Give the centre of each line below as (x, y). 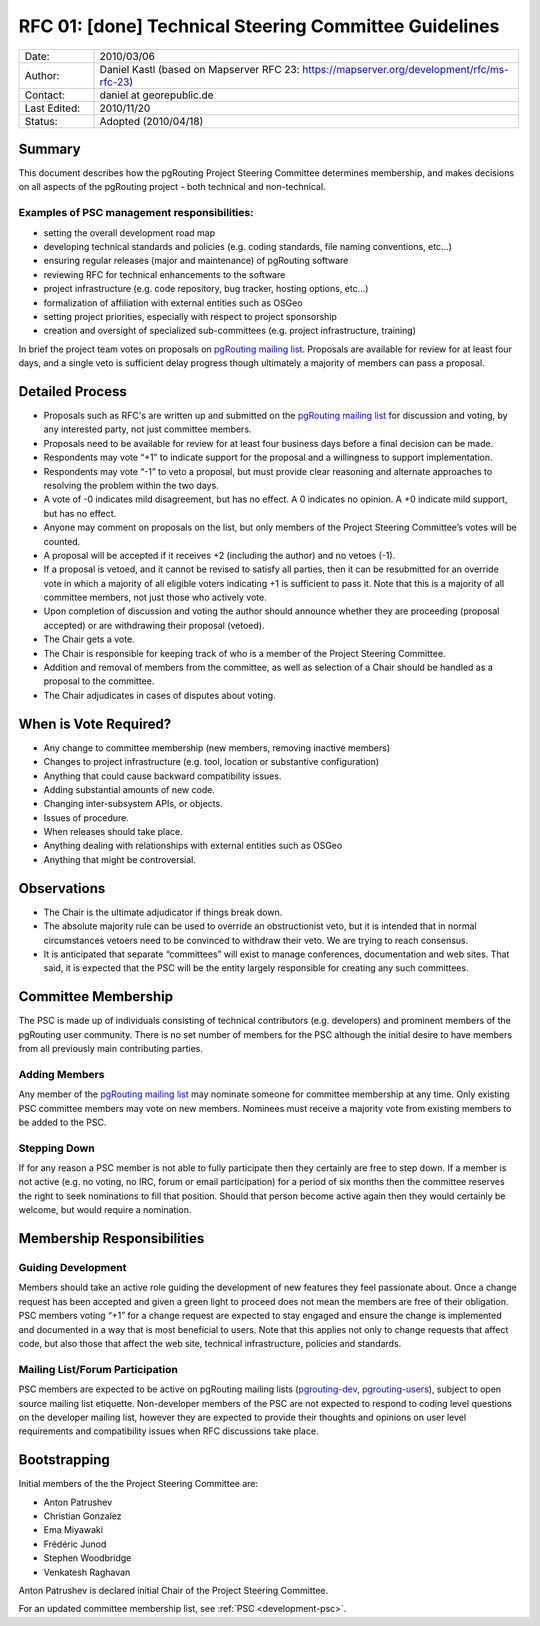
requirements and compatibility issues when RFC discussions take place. (168, 1431)
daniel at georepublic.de (156, 95)
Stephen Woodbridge (87, 1558)
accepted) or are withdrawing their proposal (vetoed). (154, 625)
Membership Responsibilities (111, 1238)
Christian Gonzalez (82, 1516)
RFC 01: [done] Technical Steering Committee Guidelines (259, 26)
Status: (41, 121)
